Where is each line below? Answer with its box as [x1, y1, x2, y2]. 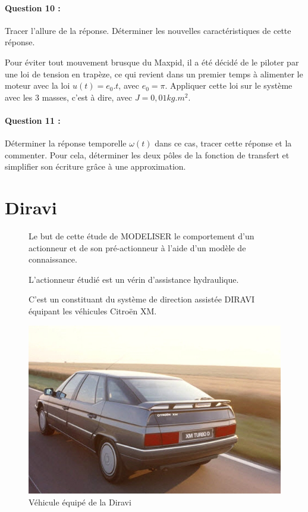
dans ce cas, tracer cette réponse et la [155, 137, 292, 149]
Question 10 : [5, 1, 61, 14]
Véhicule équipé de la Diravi [29, 495, 131, 508]
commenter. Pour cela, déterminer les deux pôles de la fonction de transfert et [5, 148, 290, 161]
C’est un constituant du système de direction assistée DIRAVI [29, 293, 255, 305]
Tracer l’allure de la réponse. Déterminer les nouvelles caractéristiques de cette [5, 24, 291, 36]
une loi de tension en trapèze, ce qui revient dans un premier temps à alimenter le [5, 67, 303, 80]
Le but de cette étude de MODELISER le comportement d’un [29, 230, 254, 242]
